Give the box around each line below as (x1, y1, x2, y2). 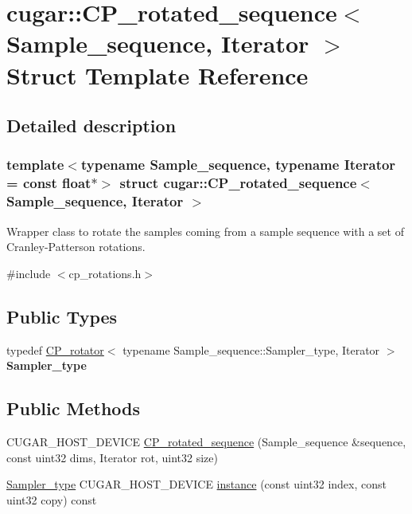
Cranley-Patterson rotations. (6, 238, 146, 255)
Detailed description (6, 113, 177, 138)
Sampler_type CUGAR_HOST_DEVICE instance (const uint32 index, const (6, 476, 387, 492)
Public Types (6, 304, 118, 328)
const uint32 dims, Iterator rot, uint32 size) (6, 449, 218, 465)
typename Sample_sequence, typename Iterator (80, 155, 396, 175)
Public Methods (6, 396, 141, 421)
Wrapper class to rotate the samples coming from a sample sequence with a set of (6, 222, 404, 239)
